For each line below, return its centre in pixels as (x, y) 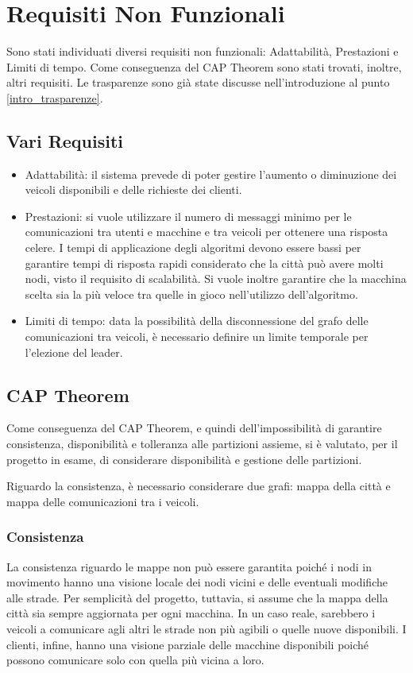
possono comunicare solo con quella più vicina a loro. (135, 660)
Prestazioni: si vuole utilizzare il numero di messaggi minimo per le (188, 216)
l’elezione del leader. (74, 352)
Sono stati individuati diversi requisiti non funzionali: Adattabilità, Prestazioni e (203, 51)
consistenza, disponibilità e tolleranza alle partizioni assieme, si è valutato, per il (202, 444)
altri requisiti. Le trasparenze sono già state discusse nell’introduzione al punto (198, 82)
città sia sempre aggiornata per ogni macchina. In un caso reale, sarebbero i (191, 613)
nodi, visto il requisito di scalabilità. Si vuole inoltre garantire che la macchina (216, 278)
